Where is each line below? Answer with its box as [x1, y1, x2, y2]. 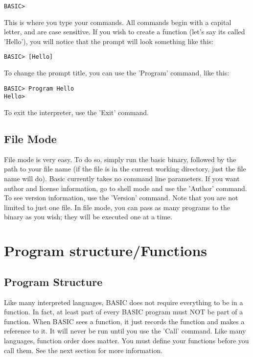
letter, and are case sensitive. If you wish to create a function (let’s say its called [4, 26, 245, 37]
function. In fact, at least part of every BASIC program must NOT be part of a [4, 307, 243, 317]
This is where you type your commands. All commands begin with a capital [4, 17, 231, 27]
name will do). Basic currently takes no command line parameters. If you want [4, 173, 240, 183]
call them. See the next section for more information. [4, 345, 163, 355]
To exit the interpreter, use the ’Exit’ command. [4, 107, 149, 117]
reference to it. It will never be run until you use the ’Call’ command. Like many [4, 326, 246, 336]
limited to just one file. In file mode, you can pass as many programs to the [4, 202, 230, 212]
